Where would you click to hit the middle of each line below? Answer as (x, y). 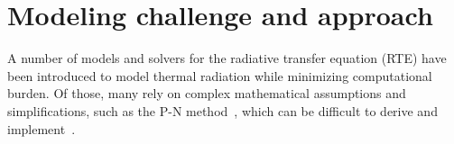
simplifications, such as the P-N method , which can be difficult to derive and (222, 110)
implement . (42, 128)
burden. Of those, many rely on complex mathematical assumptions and (207, 93)
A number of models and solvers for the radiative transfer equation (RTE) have (227, 58)
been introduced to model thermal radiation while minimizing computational (220, 75)
